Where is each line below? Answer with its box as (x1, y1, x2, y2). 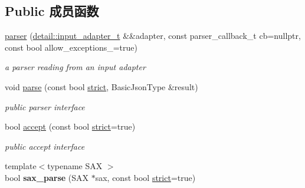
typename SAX (47, 160, 103, 172)
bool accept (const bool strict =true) (5, 120, 136, 133)
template (5, 160, 37, 172)
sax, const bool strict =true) (95, 171, 196, 183)
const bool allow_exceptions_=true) (5, 41, 137, 53)
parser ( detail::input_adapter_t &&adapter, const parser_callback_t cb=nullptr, (5, 29, 301, 42)
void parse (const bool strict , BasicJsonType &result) (5, 80, 198, 93)
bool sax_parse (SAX (5, 171, 89, 183)
